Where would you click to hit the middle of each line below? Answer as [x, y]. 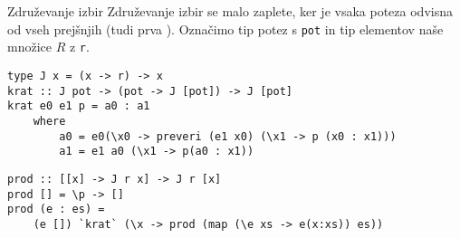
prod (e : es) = [56, 209]
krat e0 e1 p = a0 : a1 [79, 106]
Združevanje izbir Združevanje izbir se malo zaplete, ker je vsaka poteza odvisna [230, 11]
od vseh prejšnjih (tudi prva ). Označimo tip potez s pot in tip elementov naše [225, 29]
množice [29, 47]
